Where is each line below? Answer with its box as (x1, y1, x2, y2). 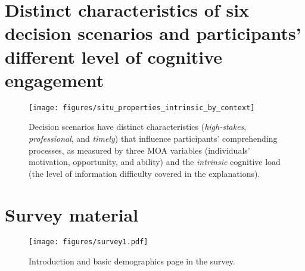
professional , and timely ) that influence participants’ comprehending (29, 132, 278, 144)
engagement (5, 67, 104, 92)
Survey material (5, 202, 139, 226)
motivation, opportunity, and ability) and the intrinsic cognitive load (29, 155, 281, 168)
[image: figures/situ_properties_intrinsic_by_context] (29, 103, 255, 112)
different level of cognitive (5, 44, 223, 68)
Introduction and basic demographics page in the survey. (29, 255, 235, 267)
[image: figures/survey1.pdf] (29, 238, 148, 247)
